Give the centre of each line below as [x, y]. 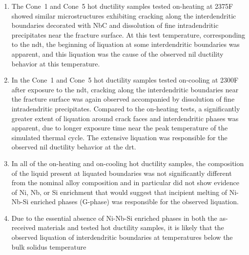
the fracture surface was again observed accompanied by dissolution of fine [123, 99]
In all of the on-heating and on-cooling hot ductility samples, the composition [128, 163]
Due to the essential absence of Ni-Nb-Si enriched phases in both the [114, 218]
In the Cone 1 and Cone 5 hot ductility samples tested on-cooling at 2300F [125, 80]
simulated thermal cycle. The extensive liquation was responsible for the [119, 137]
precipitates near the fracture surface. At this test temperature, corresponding [128, 34]
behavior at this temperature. [56, 63]
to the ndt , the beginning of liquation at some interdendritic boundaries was [125, 44]
